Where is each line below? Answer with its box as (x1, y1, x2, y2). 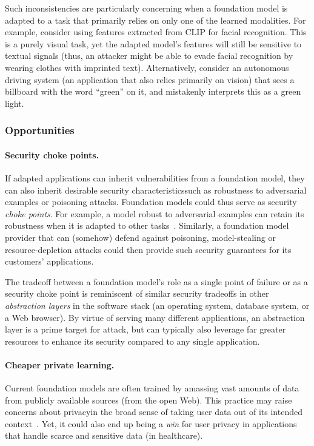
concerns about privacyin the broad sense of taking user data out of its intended (5, 405, 302, 418)
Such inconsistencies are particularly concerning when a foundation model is (5, 2, 288, 14)
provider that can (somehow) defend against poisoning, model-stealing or (5, 231, 276, 243)
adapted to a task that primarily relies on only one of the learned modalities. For (5, 13, 306, 26)
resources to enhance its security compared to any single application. (5, 334, 260, 347)
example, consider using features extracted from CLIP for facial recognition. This (5, 25, 307, 38)
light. (5, 96, 24, 109)
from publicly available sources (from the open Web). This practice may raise (5, 393, 292, 406)
